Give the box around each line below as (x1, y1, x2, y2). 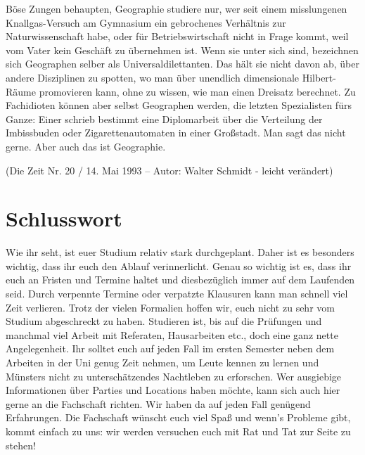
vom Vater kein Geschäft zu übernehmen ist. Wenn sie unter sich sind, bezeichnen (6, 42, 359, 57)
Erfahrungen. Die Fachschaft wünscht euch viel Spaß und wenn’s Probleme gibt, (6, 410, 351, 425)
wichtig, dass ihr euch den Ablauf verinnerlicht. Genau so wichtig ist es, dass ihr (6, 258, 352, 273)
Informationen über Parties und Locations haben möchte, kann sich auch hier (6, 383, 340, 397)
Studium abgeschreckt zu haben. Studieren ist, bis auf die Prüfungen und (6, 314, 322, 328)
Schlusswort (6, 204, 122, 233)
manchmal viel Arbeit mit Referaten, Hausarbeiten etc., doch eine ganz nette (6, 327, 338, 342)
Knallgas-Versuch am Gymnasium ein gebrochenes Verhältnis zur (6, 15, 286, 30)
